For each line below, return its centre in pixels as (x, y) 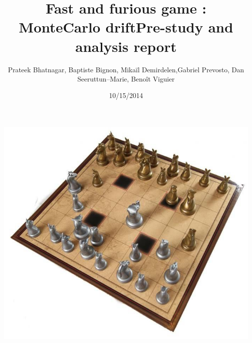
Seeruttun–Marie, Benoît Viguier (126, 79)
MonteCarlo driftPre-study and (126, 27)
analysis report (126, 46)
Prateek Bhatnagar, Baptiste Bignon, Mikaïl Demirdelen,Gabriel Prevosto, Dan (126, 69)
